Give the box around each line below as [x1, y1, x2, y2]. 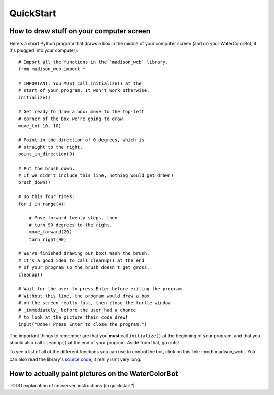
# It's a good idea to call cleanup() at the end [18, 257, 145, 263]
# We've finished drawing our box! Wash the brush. [18, 251, 150, 256]
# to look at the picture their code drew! [18, 314, 128, 320]
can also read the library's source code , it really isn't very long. [9, 356, 142, 362]
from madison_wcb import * [18, 66, 86, 72]
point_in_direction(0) [18, 151, 75, 157]
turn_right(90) [28, 236, 67, 242]
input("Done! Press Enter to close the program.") [18, 322, 147, 327]
